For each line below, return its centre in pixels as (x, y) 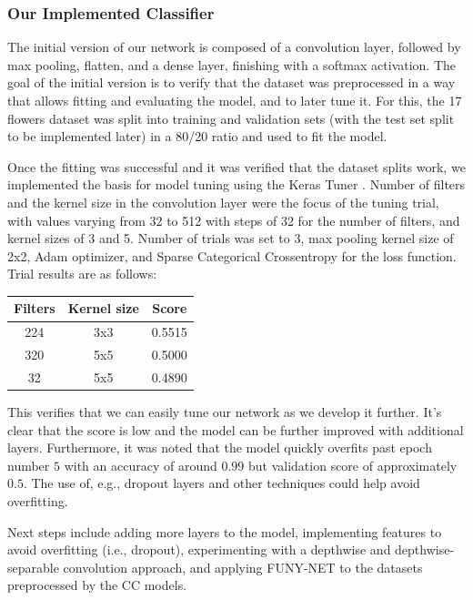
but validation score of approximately (352, 465)
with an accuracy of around (141, 465)
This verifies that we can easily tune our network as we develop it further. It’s (225, 412)
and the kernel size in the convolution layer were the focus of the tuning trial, (223, 202)
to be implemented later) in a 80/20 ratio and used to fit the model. (197, 136)
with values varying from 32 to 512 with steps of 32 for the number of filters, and (234, 220)
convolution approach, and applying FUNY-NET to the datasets (243, 567)
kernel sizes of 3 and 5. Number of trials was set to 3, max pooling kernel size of (231, 238)
